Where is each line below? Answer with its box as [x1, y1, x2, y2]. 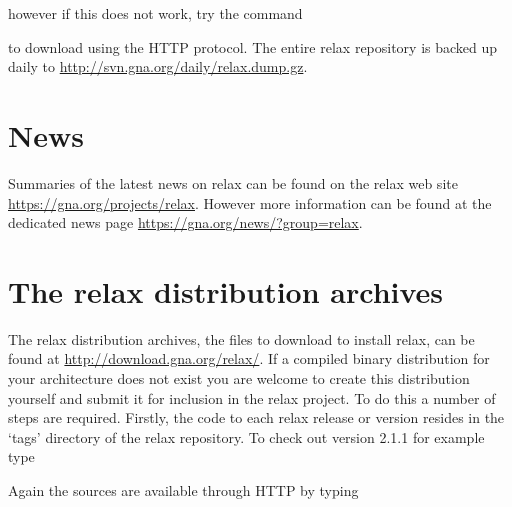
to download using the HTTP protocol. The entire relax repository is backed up [8, 36, 498, 57]
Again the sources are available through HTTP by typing [8, 479, 359, 500]
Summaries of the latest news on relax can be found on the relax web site [8, 172, 458, 193]
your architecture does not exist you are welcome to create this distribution [8, 368, 470, 388]
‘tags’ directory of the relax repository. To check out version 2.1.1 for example [8, 426, 485, 447]
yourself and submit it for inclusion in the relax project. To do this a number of [8, 387, 496, 408]
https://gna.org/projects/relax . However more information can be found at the [8, 192, 492, 213]
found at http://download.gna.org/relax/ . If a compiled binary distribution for [8, 348, 490, 369]
